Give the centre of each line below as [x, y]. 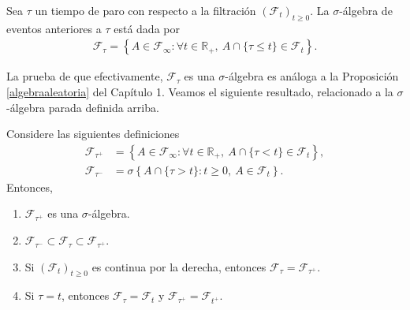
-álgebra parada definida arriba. [83, 107]
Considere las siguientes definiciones [93, 134]
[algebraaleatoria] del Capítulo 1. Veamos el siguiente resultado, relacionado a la [200, 92]
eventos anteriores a [54, 28]
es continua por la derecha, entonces [179, 266]
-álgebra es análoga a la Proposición [312, 76]
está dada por [147, 28]
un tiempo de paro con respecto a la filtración [145, 10]
